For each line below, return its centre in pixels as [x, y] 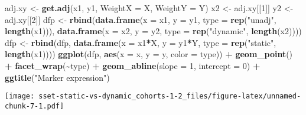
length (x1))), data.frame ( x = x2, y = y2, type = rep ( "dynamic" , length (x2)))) [153, 31]
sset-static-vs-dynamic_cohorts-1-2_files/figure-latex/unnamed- [170, 96]
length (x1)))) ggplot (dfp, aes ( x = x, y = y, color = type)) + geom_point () [149, 54]
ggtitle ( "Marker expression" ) [57, 77]
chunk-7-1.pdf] [35, 106]
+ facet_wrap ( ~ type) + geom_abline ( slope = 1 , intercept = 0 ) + [133, 65]
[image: [20, 96]
